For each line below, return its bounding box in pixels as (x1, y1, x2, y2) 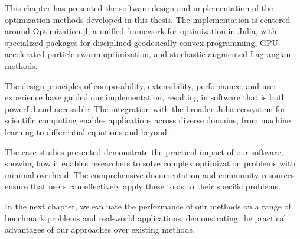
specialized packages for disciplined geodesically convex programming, (5, 36, 257, 48)
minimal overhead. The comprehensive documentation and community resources (5, 168, 295, 181)
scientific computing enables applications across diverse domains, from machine (5, 114, 291, 126)
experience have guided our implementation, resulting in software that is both (5, 91, 286, 103)
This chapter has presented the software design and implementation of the (5, 2, 273, 14)
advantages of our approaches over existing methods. (5, 223, 195, 235)
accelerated (5, 48, 45, 60)
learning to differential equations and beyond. (5, 125, 169, 137)
